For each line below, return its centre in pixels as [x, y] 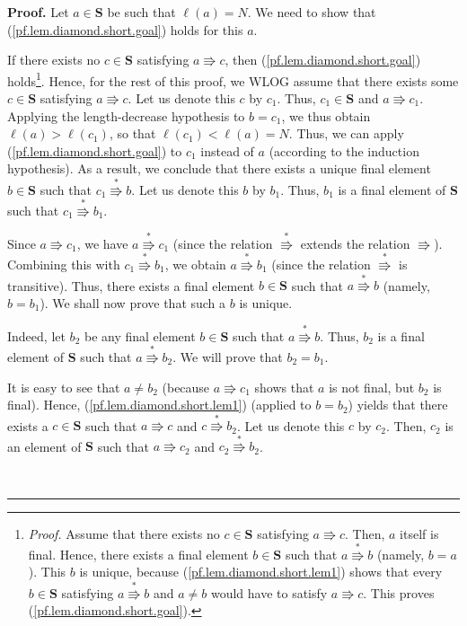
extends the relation [355, 243]
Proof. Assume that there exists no [124, 533]
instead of [227, 150]
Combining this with [64, 264]
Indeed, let [36, 335]
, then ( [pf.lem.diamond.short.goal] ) [323, 60]
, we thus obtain [326, 115]
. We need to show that [312, 12]
